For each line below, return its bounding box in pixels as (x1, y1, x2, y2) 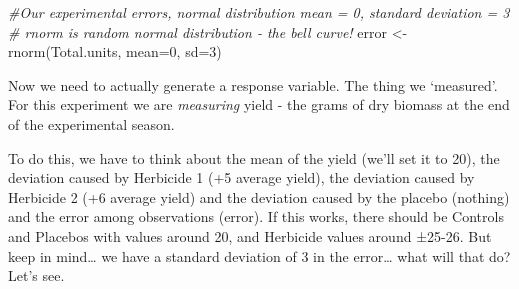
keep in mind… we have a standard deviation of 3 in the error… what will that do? (8, 245, 511, 266)
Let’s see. (8, 265, 65, 286)
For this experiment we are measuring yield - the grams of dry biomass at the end (8, 94, 510, 115)
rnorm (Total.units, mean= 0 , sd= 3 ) (8, 41, 222, 62)
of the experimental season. (8, 113, 175, 134)
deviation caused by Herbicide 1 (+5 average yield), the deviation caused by (8, 167, 475, 188)
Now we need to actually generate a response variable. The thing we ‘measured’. (8, 74, 498, 95)
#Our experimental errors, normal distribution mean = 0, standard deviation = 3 (8, 2, 510, 22)
